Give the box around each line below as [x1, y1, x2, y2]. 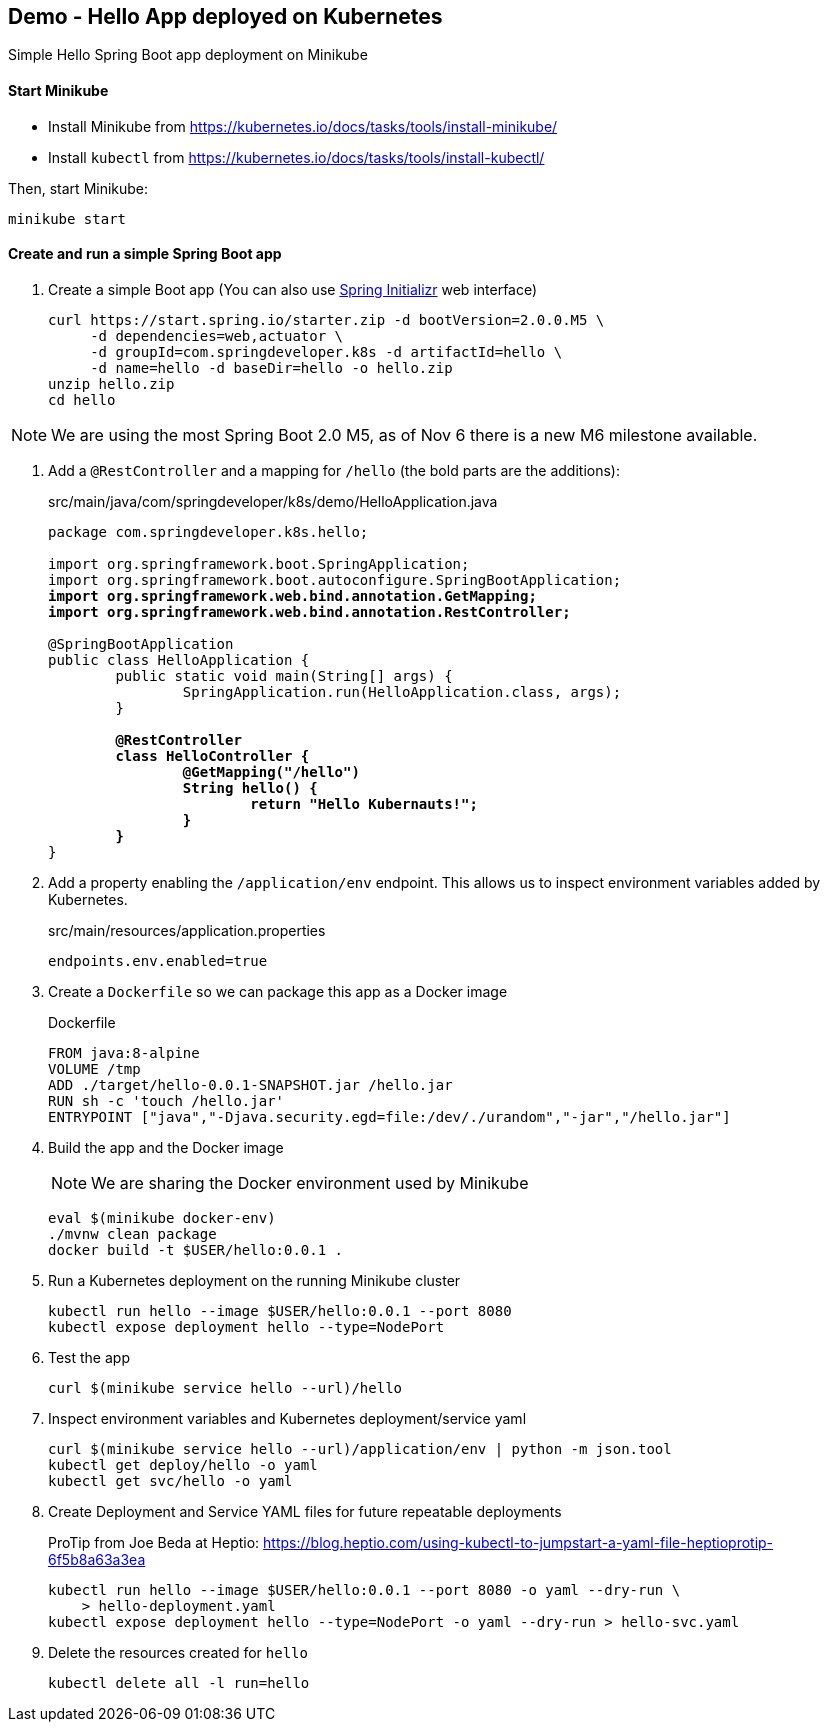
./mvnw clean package [48, 1225, 217, 1242]
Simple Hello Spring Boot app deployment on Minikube [8, 46, 368, 64]
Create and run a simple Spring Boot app [8, 245, 282, 263]
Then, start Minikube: [8, 179, 149, 197]
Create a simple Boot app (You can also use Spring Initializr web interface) [48, 280, 538, 298]
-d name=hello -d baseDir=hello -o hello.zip [90, 359, 453, 376]
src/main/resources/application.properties [48, 921, 326, 939]
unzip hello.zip [48, 375, 175, 392]
